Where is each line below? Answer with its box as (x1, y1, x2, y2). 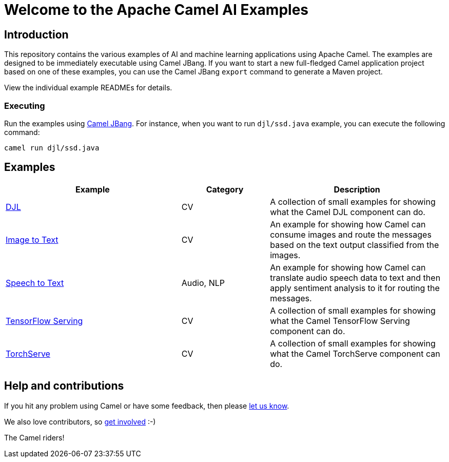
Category (206, 184, 244, 195)
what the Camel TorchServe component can (270, 348, 440, 359)
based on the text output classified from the (270, 239, 439, 250)
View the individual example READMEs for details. (4, 83, 172, 92)
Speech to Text (6, 277, 64, 288)
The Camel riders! (4, 433, 65, 442)
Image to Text (6, 234, 58, 245)
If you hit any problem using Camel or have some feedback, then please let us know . (4, 401, 289, 410)
